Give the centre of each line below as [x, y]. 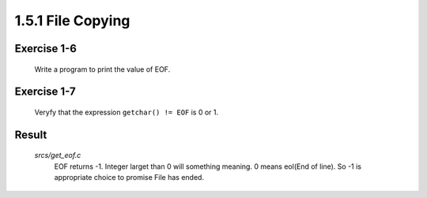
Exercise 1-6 [45, 49]
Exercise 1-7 [45, 92]
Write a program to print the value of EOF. [102, 69]
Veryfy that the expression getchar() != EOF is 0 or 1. [127, 112]
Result [31, 134]
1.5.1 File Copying [72, 21]
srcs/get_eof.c [58, 155]
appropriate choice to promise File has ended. [129, 177]
